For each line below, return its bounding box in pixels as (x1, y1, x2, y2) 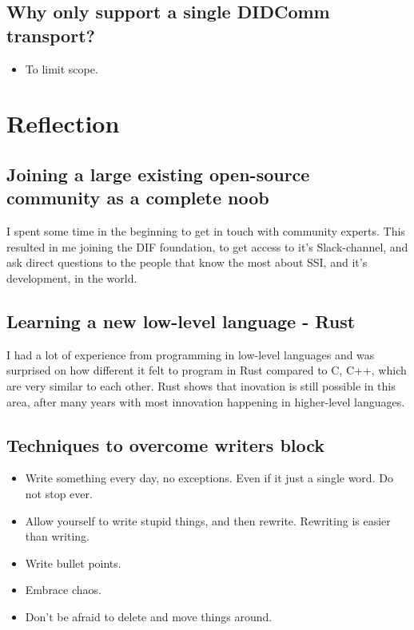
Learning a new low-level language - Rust (6, 308, 356, 333)
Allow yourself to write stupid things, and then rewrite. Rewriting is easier (25, 512, 391, 529)
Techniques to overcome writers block (6, 432, 325, 457)
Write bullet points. (25, 554, 121, 571)
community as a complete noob (6, 185, 269, 210)
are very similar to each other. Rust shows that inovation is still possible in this (6, 377, 396, 394)
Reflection (6, 107, 120, 140)
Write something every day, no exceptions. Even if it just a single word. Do (25, 470, 393, 486)
